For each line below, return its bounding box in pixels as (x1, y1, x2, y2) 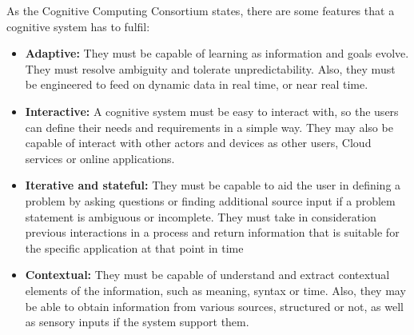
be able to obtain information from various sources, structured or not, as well (25, 297, 404, 314)
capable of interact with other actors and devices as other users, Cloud (25, 134, 372, 151)
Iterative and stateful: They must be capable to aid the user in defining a (25, 177, 401, 193)
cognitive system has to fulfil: (6, 18, 150, 34)
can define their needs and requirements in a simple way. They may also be (25, 118, 393, 135)
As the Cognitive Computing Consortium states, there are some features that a (6, 2, 395, 18)
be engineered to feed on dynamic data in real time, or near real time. (25, 76, 368, 93)
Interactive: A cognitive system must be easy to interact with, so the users (25, 102, 399, 119)
